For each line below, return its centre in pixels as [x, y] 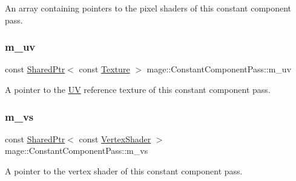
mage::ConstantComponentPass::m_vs [77, 151]
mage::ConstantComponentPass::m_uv [219, 69]
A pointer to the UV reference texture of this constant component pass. [138, 89]
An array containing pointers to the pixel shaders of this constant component [148, 8]
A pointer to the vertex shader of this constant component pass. [124, 171]
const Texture [104, 69]
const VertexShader [115, 138]
